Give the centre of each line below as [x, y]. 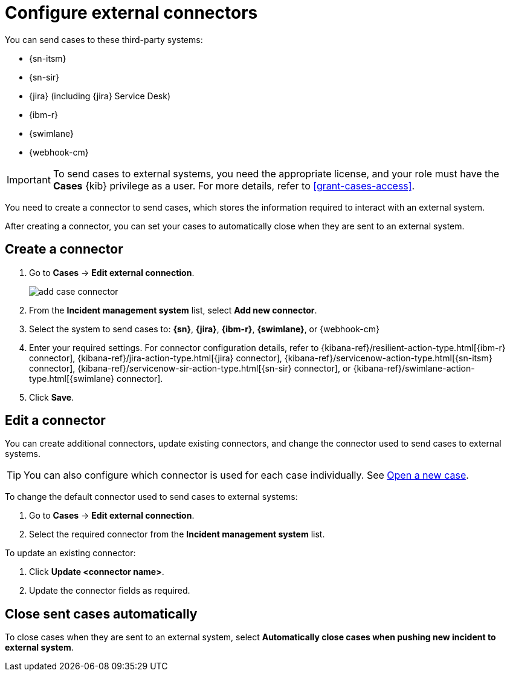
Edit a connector [55, 421]
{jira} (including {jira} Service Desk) [100, 96]
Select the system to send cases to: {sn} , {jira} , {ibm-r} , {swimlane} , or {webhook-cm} [204, 329]
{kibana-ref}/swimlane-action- [414, 368]
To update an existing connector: [70, 553]
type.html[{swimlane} [72, 378]
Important [29, 179]
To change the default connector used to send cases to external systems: [151, 497]
